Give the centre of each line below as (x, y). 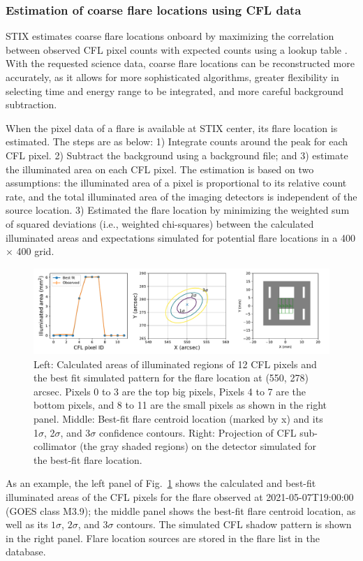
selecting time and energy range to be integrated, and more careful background (175, 90)
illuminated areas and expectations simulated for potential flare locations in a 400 (180, 237)
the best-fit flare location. (88, 459)
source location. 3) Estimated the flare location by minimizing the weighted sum (178, 210)
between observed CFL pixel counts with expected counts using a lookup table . (177, 49)
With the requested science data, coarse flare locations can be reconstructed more (180, 63)
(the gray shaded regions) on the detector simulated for (198, 446)
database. (26, 552)
